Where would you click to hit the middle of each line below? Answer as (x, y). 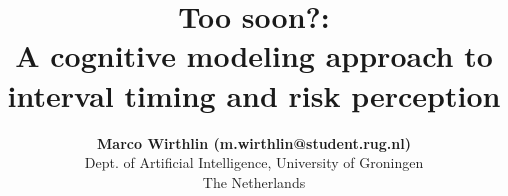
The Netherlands (254, 181)
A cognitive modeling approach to (254, 55)
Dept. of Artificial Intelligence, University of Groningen (254, 162)
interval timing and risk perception (254, 94)
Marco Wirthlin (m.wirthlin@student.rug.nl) (254, 142)
